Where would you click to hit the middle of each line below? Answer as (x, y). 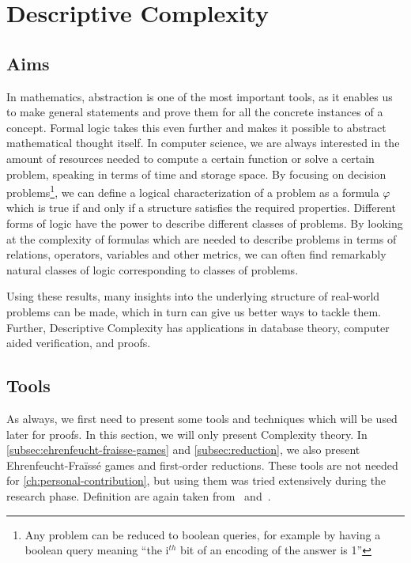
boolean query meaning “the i (97, 550)
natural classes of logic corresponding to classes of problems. (153, 269)
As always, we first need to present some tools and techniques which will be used (202, 418)
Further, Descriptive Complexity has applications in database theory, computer (198, 327)
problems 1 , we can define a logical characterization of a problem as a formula (193, 191)
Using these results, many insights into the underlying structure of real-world (193, 296)
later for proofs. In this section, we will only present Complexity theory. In (187, 434)
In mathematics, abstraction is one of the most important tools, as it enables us (200, 96)
